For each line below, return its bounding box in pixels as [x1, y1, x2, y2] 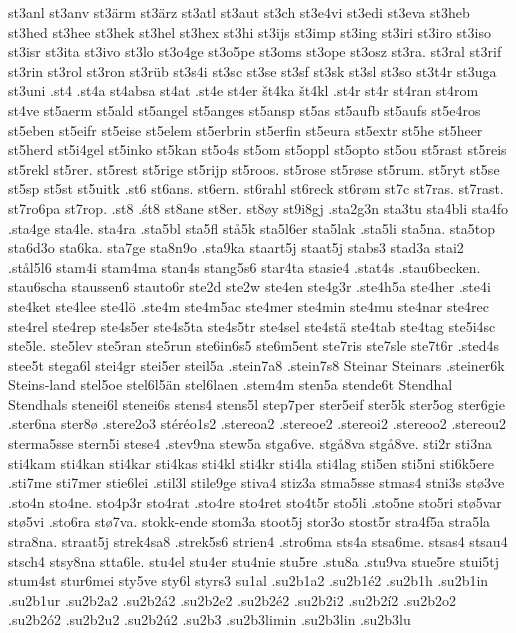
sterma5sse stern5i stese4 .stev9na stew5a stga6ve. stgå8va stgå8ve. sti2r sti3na [8, 433, 493, 454]
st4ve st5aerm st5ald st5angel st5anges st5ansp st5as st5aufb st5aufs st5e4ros [8, 99, 481, 120]
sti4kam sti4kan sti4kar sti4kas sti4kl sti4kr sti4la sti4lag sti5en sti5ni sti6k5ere [8, 452, 494, 473]
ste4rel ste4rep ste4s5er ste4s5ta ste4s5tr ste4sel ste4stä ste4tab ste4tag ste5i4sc [8, 315, 496, 336]
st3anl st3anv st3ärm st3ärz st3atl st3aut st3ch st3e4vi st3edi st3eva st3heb [8, 2, 470, 22]
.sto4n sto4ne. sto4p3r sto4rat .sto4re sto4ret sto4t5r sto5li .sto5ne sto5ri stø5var [8, 491, 502, 512]
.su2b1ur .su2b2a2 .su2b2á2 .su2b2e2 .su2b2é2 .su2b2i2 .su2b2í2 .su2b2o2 [8, 589, 456, 610]
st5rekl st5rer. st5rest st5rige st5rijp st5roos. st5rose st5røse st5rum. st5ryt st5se [8, 158, 500, 179]
